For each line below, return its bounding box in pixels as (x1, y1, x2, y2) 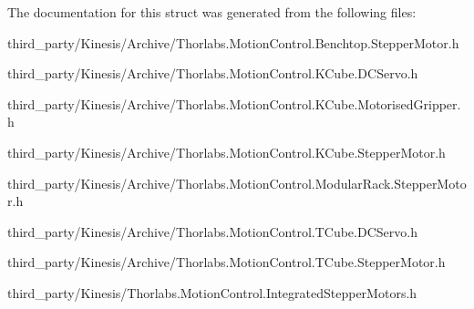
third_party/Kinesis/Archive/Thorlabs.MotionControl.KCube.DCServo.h (7, 64, 418, 83)
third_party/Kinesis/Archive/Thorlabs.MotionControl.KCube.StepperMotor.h (7, 142, 446, 161)
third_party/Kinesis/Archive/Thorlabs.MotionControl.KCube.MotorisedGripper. (7, 94, 461, 113)
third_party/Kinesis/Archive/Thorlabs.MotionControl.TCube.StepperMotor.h (7, 252, 446, 272)
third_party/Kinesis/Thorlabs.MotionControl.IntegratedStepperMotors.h (7, 283, 417, 302)
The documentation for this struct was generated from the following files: (7, 3, 417, 21)
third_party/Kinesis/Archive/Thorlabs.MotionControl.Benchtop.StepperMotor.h (7, 33, 459, 52)
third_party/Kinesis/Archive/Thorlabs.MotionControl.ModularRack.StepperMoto (7, 173, 467, 192)
